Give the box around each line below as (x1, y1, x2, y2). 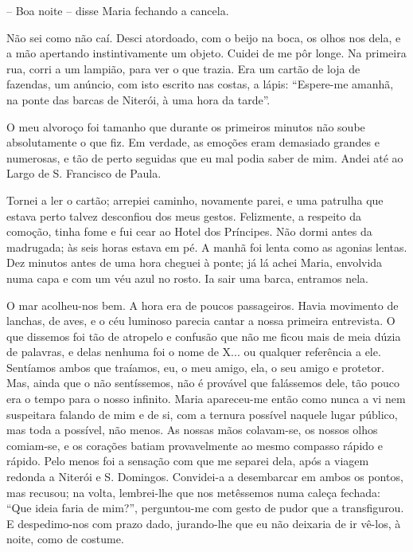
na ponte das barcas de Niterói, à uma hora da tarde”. (6, 91, 271, 108)
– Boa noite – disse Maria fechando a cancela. (6, 2, 229, 18)
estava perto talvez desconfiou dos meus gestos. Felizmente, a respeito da (6, 207, 362, 224)
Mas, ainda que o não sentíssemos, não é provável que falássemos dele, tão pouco (6, 374, 400, 391)
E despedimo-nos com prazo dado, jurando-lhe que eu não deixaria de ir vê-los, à (6, 515, 401, 531)
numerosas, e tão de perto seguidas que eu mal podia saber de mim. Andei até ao (6, 149, 403, 166)
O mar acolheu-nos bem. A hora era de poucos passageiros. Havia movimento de (6, 296, 399, 313)
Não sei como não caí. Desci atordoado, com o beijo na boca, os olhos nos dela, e (6, 29, 401, 45)
